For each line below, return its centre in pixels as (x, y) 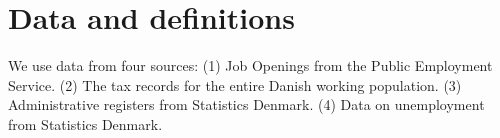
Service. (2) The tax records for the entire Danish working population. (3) (235, 84)
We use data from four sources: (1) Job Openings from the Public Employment (250, 65)
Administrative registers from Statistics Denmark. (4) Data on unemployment (246, 104)
